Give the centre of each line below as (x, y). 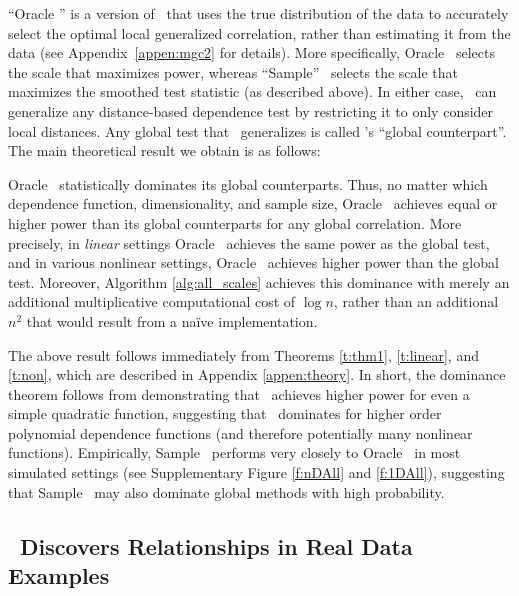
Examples (59, 575)
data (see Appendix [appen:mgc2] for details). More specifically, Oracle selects (252, 52)
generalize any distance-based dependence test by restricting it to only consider (251, 110)
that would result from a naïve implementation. (172, 320)
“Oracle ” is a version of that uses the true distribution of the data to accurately (258, 13)
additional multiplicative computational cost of (152, 301)
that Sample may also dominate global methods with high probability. (226, 491)
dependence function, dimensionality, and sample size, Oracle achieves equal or (253, 203)
